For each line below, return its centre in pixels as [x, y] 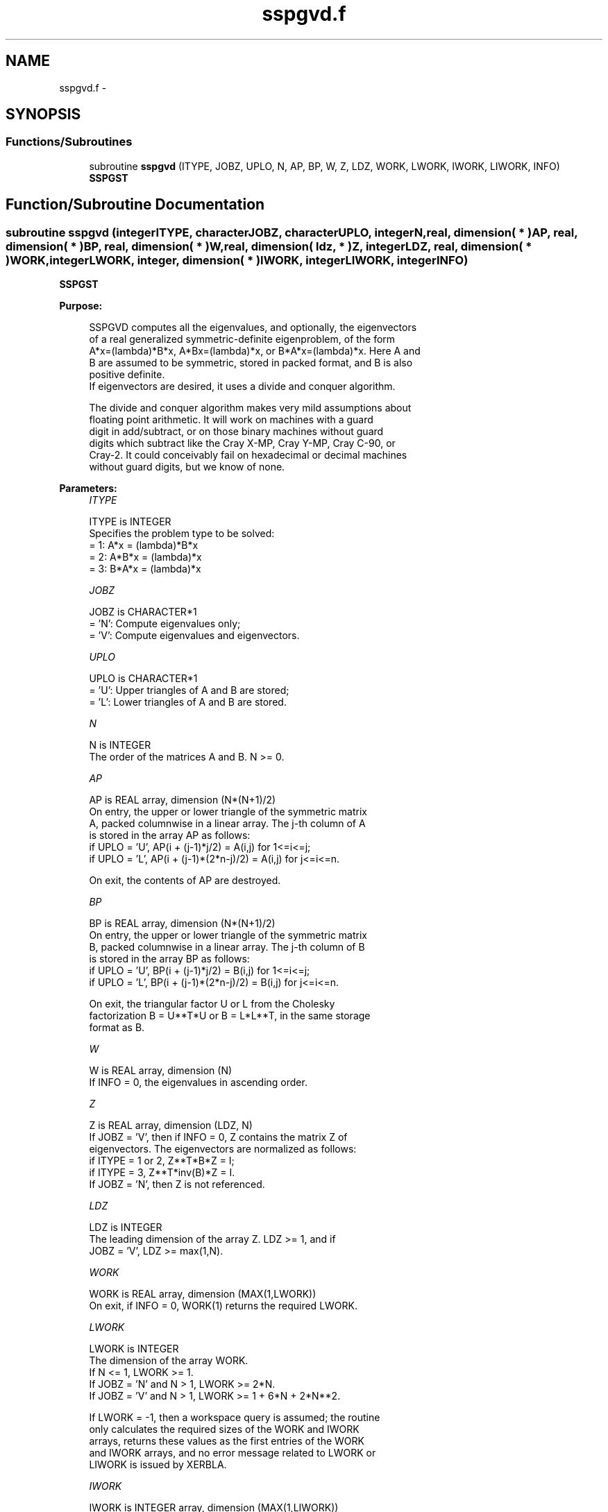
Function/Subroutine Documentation [135, 205]
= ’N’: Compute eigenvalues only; [165, 624]
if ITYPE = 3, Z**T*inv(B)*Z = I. [162, 1173]
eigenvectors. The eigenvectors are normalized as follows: [223, 1149]
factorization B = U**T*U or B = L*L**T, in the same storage [230, 1016]
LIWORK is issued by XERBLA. [158, 1465]
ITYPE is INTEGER [130, 522]
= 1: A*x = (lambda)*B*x [144, 545]
